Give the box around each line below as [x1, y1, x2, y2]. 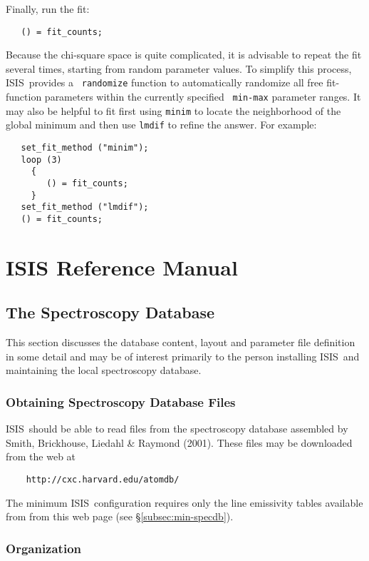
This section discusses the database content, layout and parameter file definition [6, 335, 355, 350]
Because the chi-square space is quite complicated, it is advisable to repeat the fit [6, 47, 362, 62]
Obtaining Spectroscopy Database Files [6, 393, 236, 410]
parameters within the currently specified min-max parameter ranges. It [44, 89, 361, 104]
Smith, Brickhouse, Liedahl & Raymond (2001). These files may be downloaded [6, 435, 353, 450]
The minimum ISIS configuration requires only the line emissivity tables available [6, 495, 363, 510]
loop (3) [21, 154, 62, 165]
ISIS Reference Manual [6, 252, 238, 281]
